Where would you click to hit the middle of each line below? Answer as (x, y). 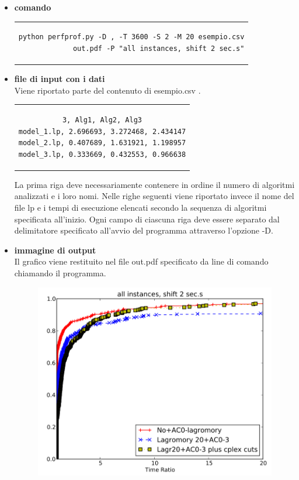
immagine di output (55, 250)
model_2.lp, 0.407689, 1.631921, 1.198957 (102, 143)
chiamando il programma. (60, 273)
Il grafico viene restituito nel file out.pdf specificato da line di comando (141, 261)
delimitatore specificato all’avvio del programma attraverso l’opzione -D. (144, 230)
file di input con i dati (60, 79)
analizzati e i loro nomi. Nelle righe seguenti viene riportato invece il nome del (154, 196)
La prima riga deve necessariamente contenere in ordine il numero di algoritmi (154, 184)
